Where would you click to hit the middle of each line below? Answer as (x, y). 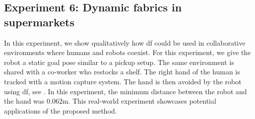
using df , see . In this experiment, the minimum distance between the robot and (126, 91)
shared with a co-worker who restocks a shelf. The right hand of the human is (122, 72)
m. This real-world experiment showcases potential (139, 101)
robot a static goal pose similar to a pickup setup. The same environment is (119, 62)
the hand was (24, 101)
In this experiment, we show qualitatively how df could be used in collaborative (125, 42)
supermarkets (39, 22)
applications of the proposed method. (61, 110)
